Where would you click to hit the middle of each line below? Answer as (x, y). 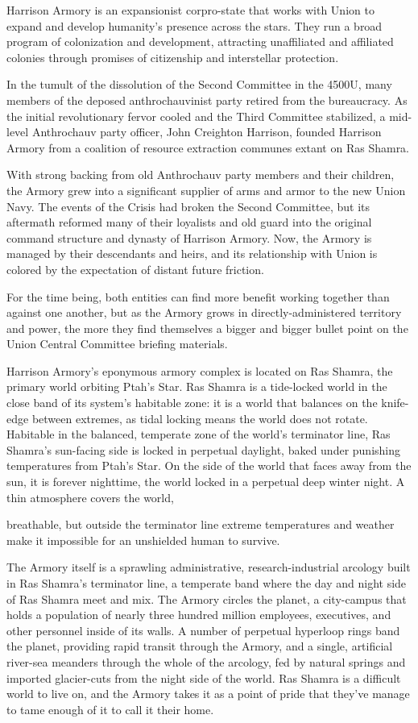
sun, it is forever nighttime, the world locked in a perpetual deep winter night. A (206, 482)
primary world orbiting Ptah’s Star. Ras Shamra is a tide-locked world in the (197, 386)
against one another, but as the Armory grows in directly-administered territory (204, 312)
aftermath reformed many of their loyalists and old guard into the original (189, 222)
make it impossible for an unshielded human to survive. (143, 540)
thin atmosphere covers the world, (90, 497)
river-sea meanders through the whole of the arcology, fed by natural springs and (206, 661)
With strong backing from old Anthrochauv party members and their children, (201, 175)
